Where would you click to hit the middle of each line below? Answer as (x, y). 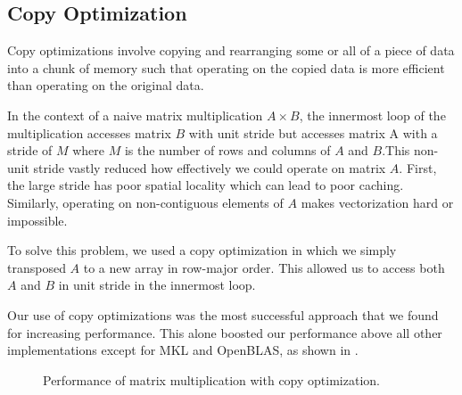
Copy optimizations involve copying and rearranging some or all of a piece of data (231, 50)
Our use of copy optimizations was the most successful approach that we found (223, 314)
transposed (37, 267)
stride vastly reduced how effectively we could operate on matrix (210, 167)
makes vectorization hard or (377, 202)
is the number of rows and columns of (227, 150)
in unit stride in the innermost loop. (157, 285)
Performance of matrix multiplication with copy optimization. (211, 379)
